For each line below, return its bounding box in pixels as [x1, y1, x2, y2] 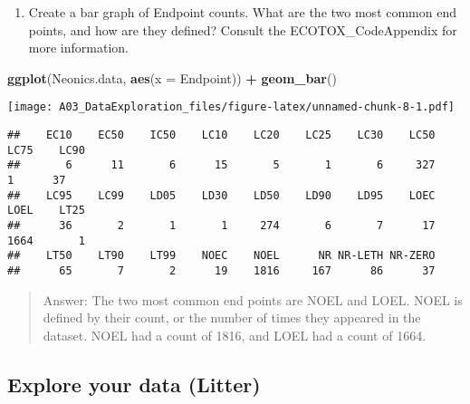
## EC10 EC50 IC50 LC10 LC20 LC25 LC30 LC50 [7, 129, 436, 142]
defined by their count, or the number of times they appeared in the [43, 308, 421, 327]
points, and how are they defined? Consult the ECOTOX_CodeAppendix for [28, 20, 457, 39]
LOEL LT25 [7, 204, 85, 217]
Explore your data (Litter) [7, 370, 261, 398]
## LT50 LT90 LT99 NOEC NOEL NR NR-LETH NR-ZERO [7, 249, 436, 263]
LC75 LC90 [7, 143, 85, 157]
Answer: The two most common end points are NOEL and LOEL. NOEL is [43, 290, 463, 309]
